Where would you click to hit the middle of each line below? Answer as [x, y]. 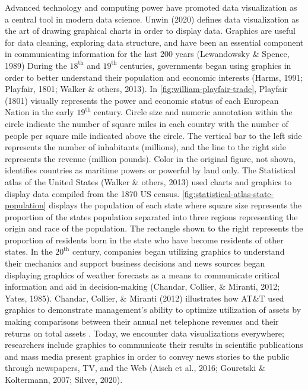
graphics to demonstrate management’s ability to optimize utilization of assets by [153, 310]
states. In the [29, 251]
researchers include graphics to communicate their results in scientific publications [154, 345]
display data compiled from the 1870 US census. [92, 193]
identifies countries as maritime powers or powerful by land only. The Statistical [150, 170]
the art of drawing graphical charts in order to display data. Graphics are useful [150, 31]
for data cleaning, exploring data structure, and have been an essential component [154, 42]
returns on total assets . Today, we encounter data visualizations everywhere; [145, 333]
